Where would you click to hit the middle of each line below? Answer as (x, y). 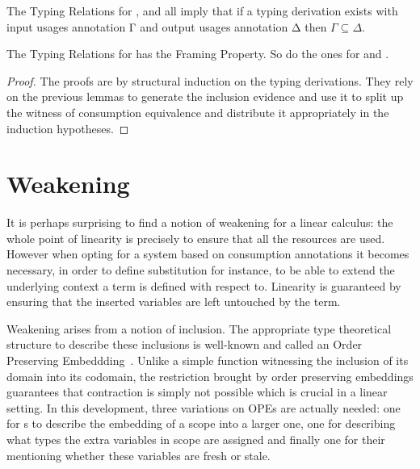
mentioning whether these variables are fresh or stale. (139, 455)
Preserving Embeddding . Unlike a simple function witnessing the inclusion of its (208, 360)
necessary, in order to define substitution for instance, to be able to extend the (201, 270)
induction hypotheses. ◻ (68, 128)
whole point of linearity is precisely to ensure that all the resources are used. (196, 238)
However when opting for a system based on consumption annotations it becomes (208, 254)
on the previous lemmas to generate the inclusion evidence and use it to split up (205, 96)
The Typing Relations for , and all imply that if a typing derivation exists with (202, 10)
